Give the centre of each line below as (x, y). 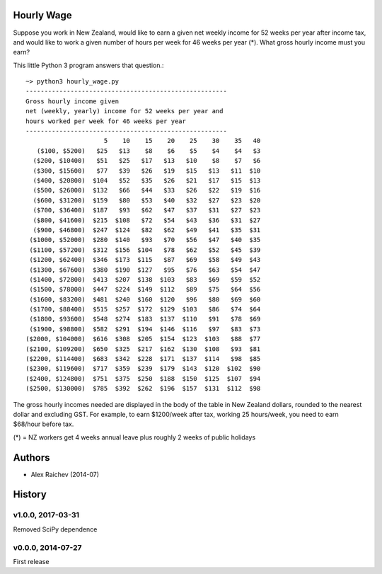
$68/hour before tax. (44, 424)
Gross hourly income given (73, 101)
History (30, 494)
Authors (31, 458)
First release (31, 561)
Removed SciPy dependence (55, 529)
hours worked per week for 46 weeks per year (106, 121)
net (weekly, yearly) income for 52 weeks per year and (125, 111)
